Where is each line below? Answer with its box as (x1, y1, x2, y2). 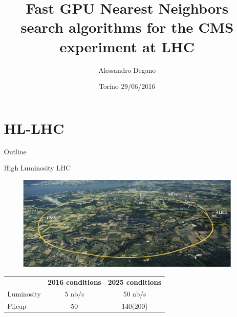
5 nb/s (65, 289, 85, 299)
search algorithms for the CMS (21, 17, 234, 37)
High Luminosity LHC (4, 163, 71, 173)
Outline (4, 146, 26, 156)
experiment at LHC (59, 36, 195, 56)
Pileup (7, 301, 27, 311)
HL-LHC (4, 118, 65, 138)
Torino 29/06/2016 (99, 81, 155, 91)
